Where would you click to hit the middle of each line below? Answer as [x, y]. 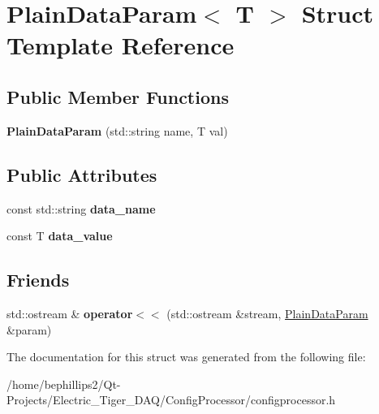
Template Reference [121, 45]
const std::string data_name [81, 208]
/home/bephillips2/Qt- [64, 384]
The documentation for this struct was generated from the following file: [186, 357]
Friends [38, 280]
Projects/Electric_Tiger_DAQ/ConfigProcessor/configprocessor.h [171, 400]
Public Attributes [82, 174]
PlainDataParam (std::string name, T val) [117, 130]
